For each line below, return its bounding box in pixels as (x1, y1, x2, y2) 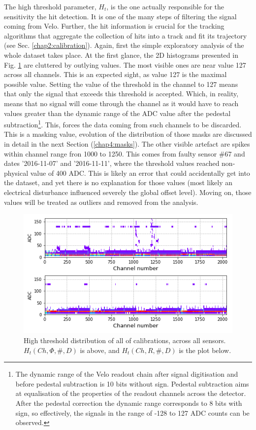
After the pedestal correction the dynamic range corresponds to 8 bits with (15, 397, 242, 408)
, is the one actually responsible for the (106, 1, 224, 11)
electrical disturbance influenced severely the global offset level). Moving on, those (4, 187, 252, 197)
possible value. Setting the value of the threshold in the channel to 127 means (4, 78, 238, 89)
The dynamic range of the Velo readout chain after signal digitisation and (15, 369, 238, 379)
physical (4, 167, 29, 178)
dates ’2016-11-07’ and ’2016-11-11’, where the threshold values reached (4, 158, 220, 168)
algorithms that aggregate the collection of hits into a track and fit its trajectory (4, 30, 247, 40)
